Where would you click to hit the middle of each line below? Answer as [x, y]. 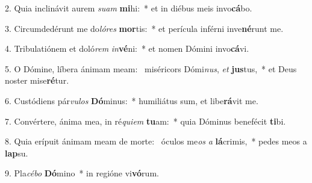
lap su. [17, 153]
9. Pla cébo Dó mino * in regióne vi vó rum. [82, 173]
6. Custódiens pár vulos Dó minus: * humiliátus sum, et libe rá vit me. [132, 100]
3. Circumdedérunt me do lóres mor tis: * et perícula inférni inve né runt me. [144, 28]
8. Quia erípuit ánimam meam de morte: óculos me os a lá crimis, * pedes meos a [156, 141]
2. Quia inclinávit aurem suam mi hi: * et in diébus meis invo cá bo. [129, 8]
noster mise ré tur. [37, 80]
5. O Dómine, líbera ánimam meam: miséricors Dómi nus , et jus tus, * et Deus [151, 68]
